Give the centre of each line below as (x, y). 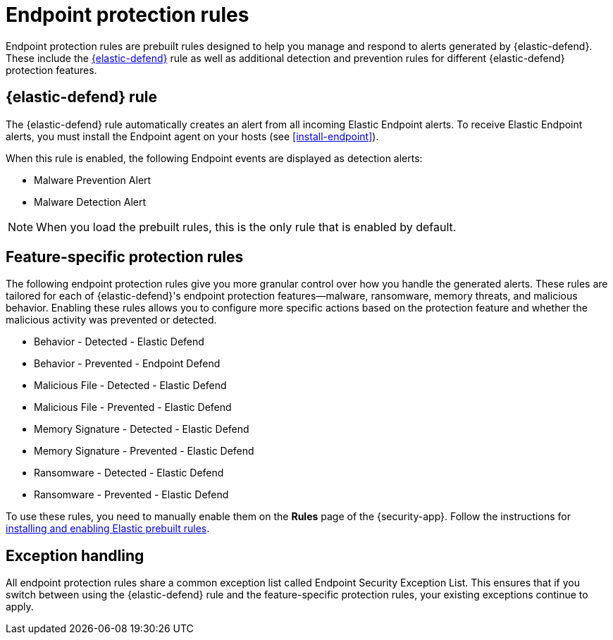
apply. (20, 607)
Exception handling (75, 555)
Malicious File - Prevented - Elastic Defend (133, 407)
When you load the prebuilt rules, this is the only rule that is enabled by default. (246, 227)
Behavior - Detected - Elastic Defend (119, 342)
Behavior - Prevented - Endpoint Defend (127, 364)
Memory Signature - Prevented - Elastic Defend (144, 451)
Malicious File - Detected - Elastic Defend (130, 386)
